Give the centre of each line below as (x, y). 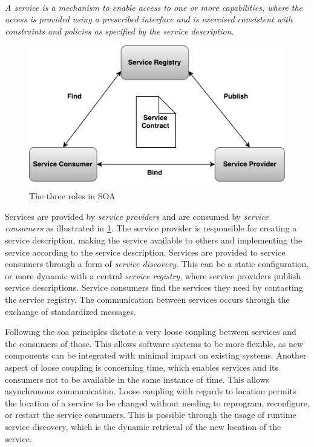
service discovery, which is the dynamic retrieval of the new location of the (143, 426)
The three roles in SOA (72, 196)
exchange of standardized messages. (70, 311)
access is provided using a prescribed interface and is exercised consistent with (149, 19)
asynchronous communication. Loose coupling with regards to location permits (151, 391)
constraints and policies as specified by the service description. (119, 31)
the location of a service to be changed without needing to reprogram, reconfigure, (157, 402)
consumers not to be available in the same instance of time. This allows (137, 379)
